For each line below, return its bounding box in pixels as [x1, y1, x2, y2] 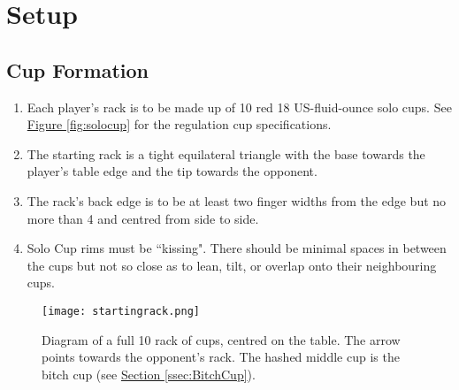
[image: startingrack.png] [42, 304, 200, 317]
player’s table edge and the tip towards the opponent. [27, 162, 317, 180]
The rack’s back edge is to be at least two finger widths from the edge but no [27, 191, 447, 210]
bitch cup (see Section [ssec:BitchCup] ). [42, 364, 256, 383]
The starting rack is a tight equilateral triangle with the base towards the [27, 144, 425, 163]
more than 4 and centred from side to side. [27, 209, 259, 227]
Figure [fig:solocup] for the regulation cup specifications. [27, 115, 332, 134]
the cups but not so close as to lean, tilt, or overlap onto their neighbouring [27, 256, 437, 274]
